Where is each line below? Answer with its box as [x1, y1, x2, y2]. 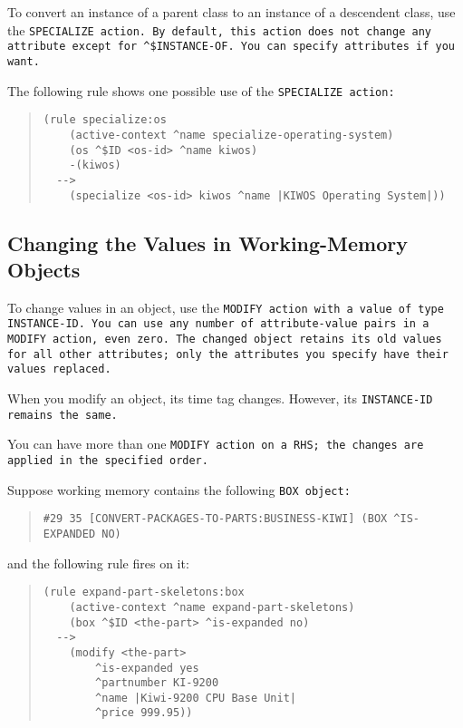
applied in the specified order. [7, 454, 208, 467]
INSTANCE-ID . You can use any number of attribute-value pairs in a [7, 317, 429, 331]
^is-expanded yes [95, 661, 199, 675]
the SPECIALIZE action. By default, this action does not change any [7, 20, 431, 39]
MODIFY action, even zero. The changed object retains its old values [7, 333, 442, 346]
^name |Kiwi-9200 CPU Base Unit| [95, 691, 296, 704]
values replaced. [7, 363, 111, 376]
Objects [7, 255, 81, 283]
